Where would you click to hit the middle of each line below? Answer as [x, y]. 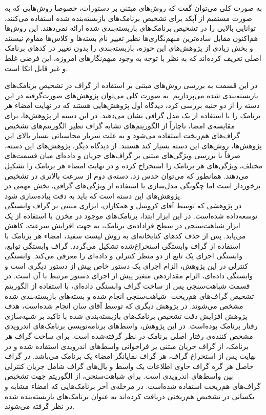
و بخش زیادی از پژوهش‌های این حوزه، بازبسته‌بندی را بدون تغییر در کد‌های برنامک [129, 48]
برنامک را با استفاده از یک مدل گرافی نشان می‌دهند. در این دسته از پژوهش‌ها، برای [133, 115]
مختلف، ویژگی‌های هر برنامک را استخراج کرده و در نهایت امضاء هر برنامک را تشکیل [134, 165]
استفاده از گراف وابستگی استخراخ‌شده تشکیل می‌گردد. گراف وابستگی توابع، [122, 245]
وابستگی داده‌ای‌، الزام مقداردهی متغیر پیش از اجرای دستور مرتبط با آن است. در [129, 276]
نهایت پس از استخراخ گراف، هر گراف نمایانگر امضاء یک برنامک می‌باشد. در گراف [130, 356]
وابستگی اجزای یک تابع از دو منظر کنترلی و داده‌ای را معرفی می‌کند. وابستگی [124, 256]
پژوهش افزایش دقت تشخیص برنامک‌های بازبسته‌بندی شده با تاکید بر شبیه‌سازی [126, 315]
